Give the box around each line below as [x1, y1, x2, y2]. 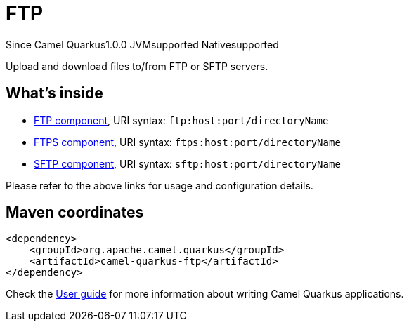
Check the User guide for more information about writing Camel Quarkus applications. [6, 288, 404, 300]
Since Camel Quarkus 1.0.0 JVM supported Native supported [6, 38, 279, 51]
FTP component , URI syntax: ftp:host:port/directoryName [34, 114, 329, 126]
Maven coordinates [6, 203, 144, 222]
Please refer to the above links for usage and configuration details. [6, 179, 313, 192]
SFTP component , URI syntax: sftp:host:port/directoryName [34, 157, 341, 170]
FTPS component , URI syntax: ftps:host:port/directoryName [34, 135, 341, 148]
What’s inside [6, 84, 103, 102]
